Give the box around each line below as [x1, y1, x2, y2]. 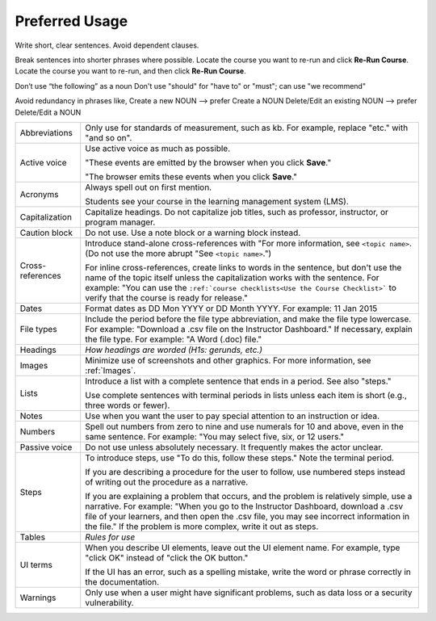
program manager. [85, 216, 156, 228]
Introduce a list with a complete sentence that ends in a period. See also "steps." [85, 376, 392, 387]
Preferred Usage [15, 12, 128, 30]
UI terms [19, 559, 52, 570]
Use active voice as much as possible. [85, 142, 231, 153]
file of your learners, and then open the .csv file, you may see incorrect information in [85, 510, 410, 522]
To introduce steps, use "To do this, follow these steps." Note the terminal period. [85, 452, 395, 464]
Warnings [19, 592, 57, 603]
